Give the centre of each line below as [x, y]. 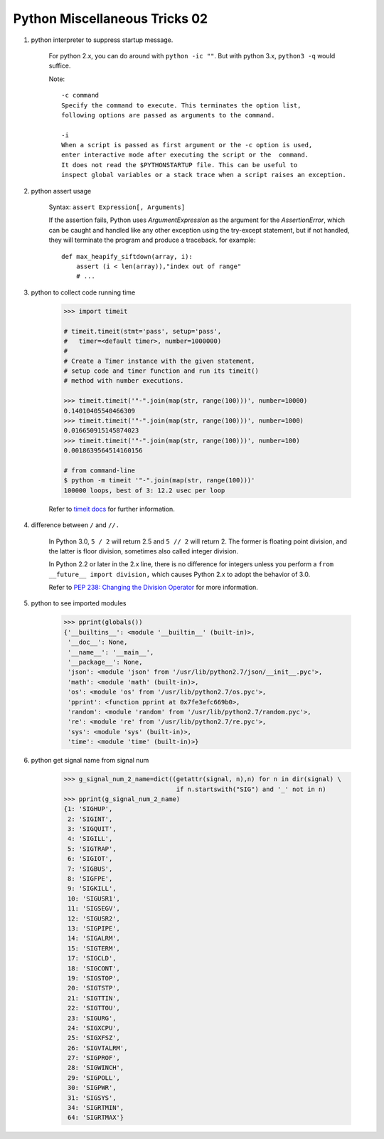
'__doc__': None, [98, 642]
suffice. [60, 66]
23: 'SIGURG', [92, 1018]
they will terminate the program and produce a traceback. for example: [152, 240]
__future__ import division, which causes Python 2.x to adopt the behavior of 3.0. [180, 574]
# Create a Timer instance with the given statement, [159, 361]
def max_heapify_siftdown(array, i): [127, 256]
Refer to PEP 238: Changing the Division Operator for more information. [154, 588]
